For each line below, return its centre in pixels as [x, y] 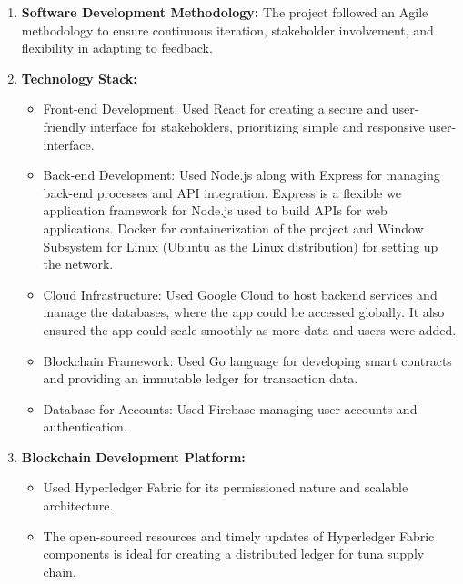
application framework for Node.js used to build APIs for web [215, 210]
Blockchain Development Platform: [133, 456]
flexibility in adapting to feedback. [117, 48]
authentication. [85, 426]
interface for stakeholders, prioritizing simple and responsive [257, 126]
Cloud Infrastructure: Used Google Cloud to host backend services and [240, 294]
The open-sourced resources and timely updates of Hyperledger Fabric [239, 535]
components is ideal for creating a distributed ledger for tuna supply [234, 554]
